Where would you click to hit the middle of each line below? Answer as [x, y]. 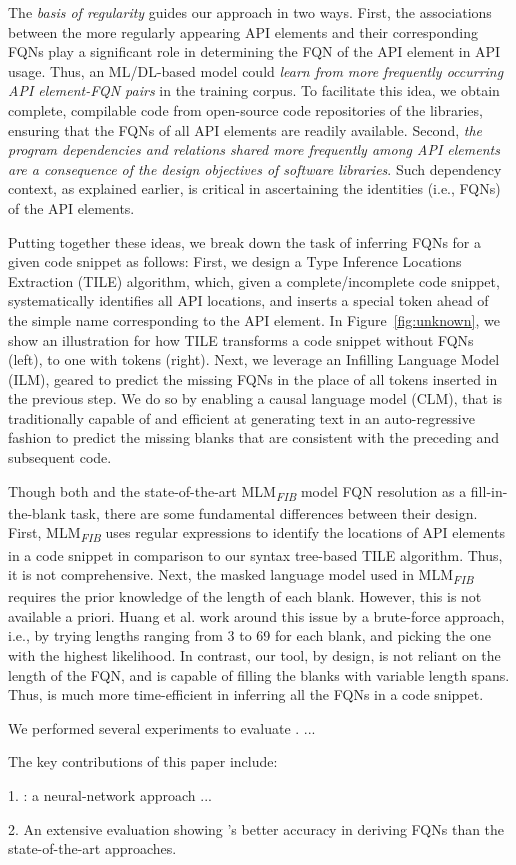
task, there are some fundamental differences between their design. [274, 512]
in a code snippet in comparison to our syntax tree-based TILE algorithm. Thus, [255, 554]
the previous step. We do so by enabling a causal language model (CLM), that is [255, 398]
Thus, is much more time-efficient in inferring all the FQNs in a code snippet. [246, 694]
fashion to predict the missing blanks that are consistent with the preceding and [253, 437]
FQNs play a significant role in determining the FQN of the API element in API [254, 51]
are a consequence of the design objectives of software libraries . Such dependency [255, 168]
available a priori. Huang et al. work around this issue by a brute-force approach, [256, 615]
